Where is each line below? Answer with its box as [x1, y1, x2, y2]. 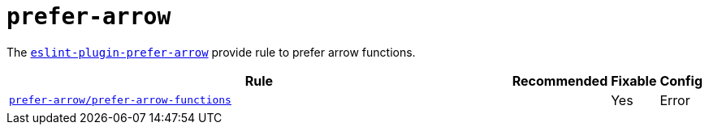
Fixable [611, 72, 657, 89]
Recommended [512, 72, 608, 89]
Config [659, 72, 703, 89]
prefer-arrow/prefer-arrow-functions [9, 94, 231, 107]
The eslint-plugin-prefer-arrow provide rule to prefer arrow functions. [6, 44, 416, 59]
